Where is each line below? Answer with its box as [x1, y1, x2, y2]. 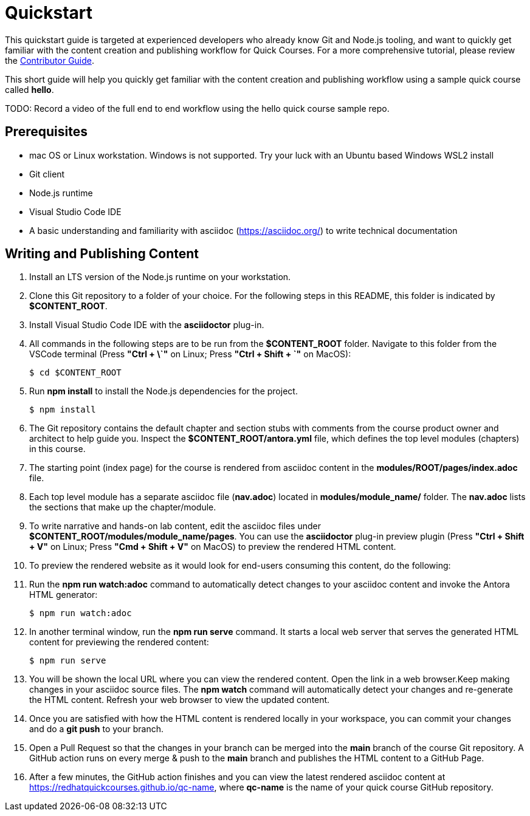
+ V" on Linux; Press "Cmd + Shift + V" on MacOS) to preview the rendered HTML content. [29, 541, 396, 552]
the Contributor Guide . [5, 55, 95, 66]
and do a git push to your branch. [29, 724, 164, 735]
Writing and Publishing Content [5, 246, 199, 262]
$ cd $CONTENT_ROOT [29, 368, 122, 378]
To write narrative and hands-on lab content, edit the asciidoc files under [29, 521, 321, 532]
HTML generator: [29, 589, 98, 600]
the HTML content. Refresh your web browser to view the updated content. [29, 694, 330, 705]
